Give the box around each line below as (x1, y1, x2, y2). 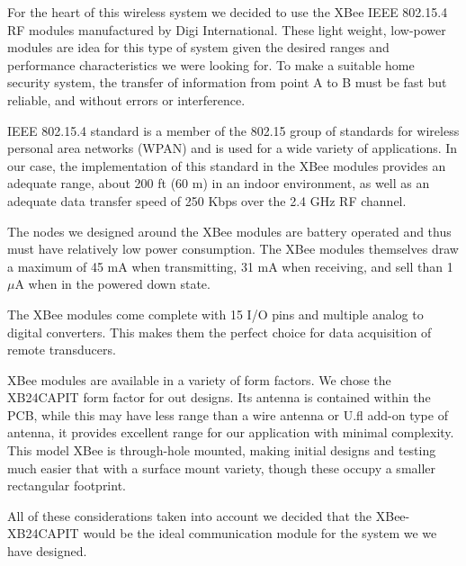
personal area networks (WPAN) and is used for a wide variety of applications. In (7, 139, 458, 157)
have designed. (7, 542, 87, 561)
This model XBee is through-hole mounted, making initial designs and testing (7, 441, 436, 460)
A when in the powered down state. (14, 274, 211, 293)
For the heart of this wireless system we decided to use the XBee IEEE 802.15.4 (7, 3, 448, 21)
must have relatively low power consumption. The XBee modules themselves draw (7, 239, 459, 258)
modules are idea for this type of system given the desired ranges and (7, 38, 390, 57)
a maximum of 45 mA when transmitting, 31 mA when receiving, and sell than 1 (7, 256, 453, 275)
